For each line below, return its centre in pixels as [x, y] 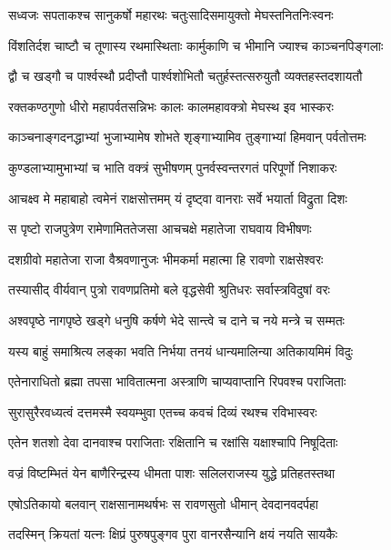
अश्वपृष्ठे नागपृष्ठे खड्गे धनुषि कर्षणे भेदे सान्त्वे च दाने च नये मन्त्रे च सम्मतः [176, 320]
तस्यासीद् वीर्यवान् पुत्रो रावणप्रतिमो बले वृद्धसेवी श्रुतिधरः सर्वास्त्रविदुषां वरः [169, 290]
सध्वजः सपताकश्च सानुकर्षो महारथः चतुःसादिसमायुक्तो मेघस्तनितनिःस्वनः [171, 15]
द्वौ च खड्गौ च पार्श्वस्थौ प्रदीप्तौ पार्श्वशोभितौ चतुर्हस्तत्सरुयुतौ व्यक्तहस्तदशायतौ [185, 76]
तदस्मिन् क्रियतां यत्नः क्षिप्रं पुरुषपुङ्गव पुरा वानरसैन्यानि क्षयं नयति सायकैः [173, 534]
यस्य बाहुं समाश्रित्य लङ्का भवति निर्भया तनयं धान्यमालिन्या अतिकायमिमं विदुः [181, 350]
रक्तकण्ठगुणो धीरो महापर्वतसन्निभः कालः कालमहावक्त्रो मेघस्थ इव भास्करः [171, 106]
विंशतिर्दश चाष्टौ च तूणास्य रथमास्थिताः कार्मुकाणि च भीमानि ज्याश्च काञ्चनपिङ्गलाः [196, 45]
